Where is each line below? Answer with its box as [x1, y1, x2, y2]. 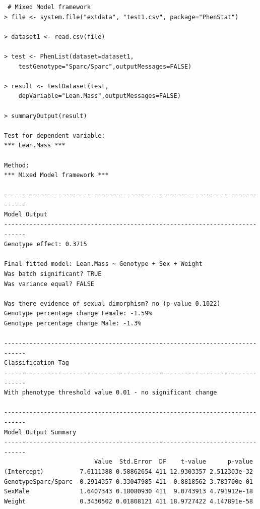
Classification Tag [4, 359, 69, 367]
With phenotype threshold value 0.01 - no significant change [4, 389, 217, 397]
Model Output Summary [4, 428, 77, 436]
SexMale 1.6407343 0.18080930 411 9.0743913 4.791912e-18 [4, 488, 253, 495]
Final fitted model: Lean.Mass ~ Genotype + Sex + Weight [4, 260, 203, 268]
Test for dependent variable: [4, 132, 105, 139]
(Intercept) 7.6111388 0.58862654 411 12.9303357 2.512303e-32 [4, 468, 253, 475]
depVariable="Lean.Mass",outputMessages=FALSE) [18, 92, 181, 100]
